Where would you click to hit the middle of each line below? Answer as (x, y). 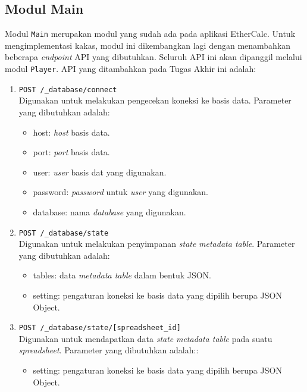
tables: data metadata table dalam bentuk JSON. (122, 275)
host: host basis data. (71, 132)
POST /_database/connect (68, 90)
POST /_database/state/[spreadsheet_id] (100, 328)
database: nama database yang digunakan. (109, 211)
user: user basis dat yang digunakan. (100, 172)
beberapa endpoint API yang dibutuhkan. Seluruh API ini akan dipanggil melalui (153, 57)
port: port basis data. (71, 152)
